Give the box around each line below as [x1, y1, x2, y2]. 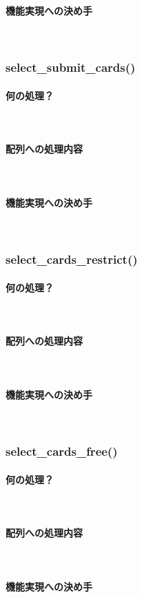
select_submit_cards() [6, 59, 136, 76]
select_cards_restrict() [6, 251, 138, 268]
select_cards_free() [6, 443, 118, 460]
